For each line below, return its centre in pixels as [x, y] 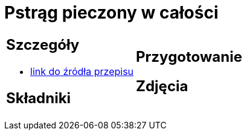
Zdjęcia [162, 86]
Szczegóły [43, 44]
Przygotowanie [189, 56]
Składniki [39, 98]
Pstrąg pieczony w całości [111, 13]
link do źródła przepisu [82, 71]
